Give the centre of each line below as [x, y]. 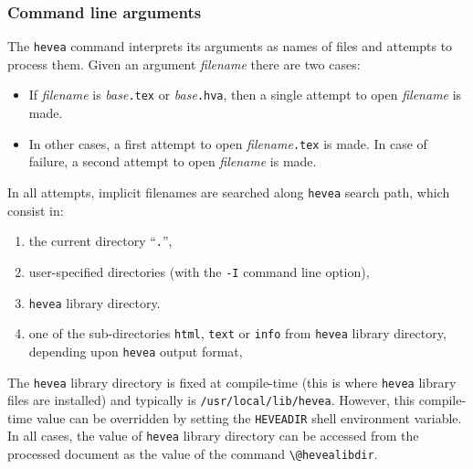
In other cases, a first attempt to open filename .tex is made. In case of [228, 143]
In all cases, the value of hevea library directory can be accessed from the [213, 436]
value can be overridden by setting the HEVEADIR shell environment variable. [249, 417]
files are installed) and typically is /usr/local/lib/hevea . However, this [211, 400]
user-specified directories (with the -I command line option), [199, 271]
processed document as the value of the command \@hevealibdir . [193, 454]
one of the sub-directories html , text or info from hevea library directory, [237, 333]
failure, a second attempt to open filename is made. [173, 161]
